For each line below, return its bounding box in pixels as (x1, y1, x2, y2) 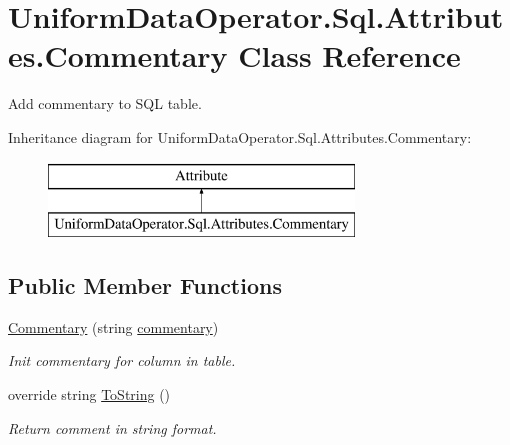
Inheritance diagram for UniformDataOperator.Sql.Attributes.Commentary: (8, 126, 472, 147)
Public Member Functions (8, 270, 282, 301)
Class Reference (238, 35, 461, 76)
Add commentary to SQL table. (8, 93, 202, 114)
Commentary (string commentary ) (8, 316, 219, 337)
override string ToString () (8, 384, 171, 405)
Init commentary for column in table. (8, 350, 236, 371)
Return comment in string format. (8, 417, 217, 438)
